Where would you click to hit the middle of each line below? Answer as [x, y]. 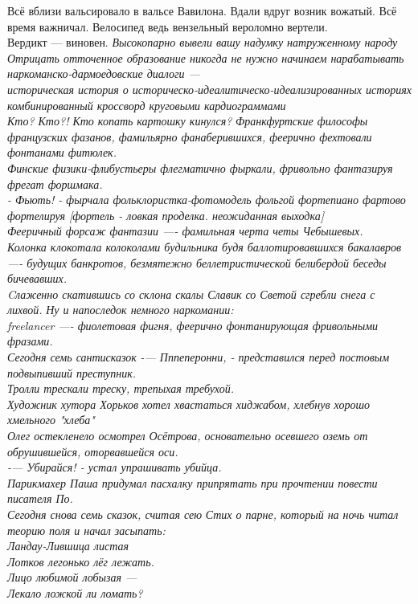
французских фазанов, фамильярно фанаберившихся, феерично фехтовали [190, 136]
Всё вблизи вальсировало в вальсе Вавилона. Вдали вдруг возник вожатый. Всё [202, 10]
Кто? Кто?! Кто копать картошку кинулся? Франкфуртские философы [188, 121]
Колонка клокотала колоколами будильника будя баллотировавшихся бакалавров [205, 246]
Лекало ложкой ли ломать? [75, 592]
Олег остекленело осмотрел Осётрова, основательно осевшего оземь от [188, 436]
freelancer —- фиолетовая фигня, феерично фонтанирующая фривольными [193, 325]
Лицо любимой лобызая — [72, 577]
